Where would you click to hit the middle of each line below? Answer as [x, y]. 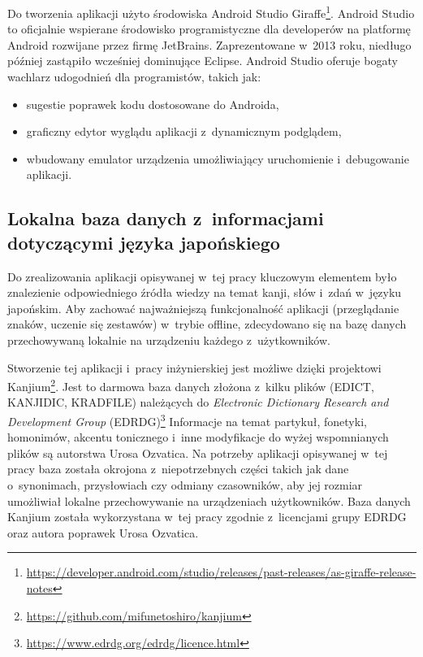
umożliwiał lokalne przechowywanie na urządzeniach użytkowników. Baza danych [209, 500]
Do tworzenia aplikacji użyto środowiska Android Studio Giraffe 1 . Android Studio [211, 12]
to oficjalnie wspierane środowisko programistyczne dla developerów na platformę [209, 29]
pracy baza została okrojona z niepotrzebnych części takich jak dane [178, 469]
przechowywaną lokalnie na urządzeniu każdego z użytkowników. [169, 339]
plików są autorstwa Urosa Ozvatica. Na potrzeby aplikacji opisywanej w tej [198, 453]
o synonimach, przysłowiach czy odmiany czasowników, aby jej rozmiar [185, 485]
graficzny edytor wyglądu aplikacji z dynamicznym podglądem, [184, 131]
